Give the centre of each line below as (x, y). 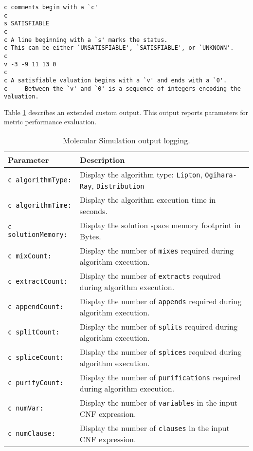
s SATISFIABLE (27, 24)
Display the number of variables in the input (159, 403)
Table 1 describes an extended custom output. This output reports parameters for (126, 112)
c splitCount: (34, 332)
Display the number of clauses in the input (154, 428)
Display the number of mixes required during (156, 251)
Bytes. (90, 236)
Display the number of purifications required (160, 377)
